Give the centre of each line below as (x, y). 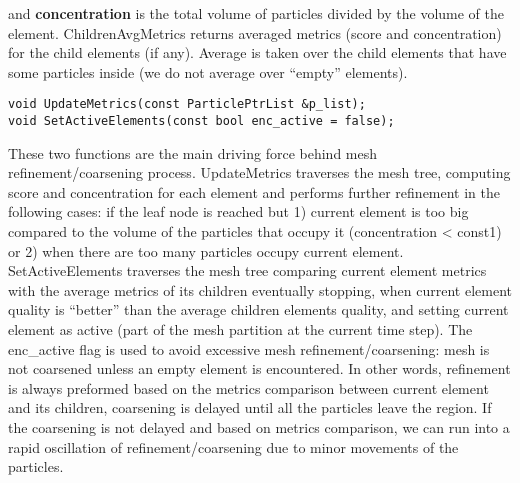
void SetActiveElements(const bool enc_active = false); (201, 121)
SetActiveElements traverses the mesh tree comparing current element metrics (247, 270)
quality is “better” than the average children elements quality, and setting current (258, 309)
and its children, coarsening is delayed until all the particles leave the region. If (250, 407)
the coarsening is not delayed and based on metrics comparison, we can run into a (259, 427)
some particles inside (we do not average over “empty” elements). (208, 71)
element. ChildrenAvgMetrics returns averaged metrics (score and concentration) (255, 32)
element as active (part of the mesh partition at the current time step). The (240, 329)
